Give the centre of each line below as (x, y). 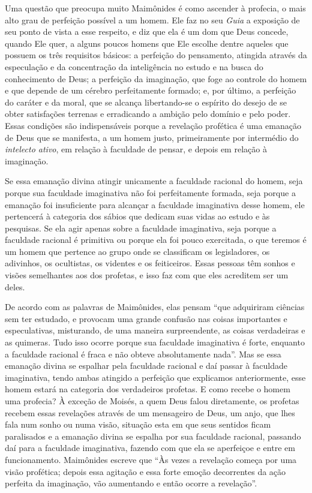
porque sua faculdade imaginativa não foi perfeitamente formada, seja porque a (150, 192)
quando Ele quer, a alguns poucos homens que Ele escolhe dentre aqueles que (147, 43)
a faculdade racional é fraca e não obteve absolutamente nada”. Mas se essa (143, 354)
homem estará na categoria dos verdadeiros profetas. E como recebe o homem (148, 389)
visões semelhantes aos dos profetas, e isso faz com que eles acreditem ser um (147, 275)
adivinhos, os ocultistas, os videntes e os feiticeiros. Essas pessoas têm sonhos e (150, 263)
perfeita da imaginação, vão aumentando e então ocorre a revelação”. (131, 483)
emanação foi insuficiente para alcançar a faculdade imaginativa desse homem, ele (155, 204)
